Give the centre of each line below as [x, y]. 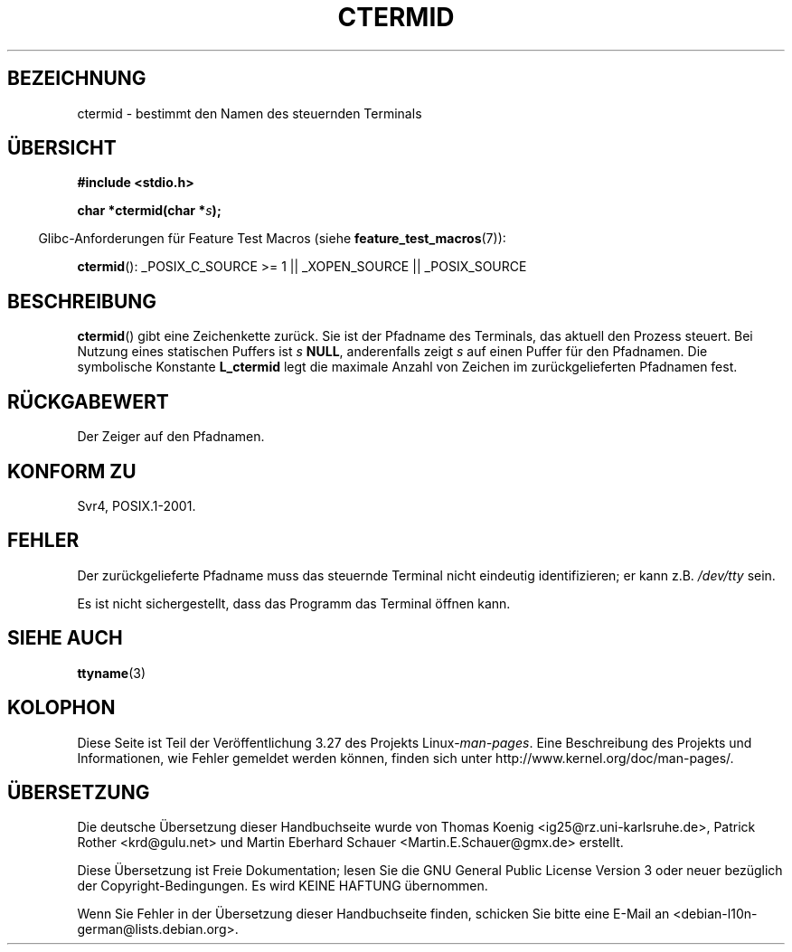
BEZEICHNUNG [77, 79]
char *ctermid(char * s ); [149, 211]
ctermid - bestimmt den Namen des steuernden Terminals [250, 113]
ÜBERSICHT [62, 148]
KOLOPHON [61, 708]
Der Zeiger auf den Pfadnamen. [171, 437]
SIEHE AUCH [65, 638]
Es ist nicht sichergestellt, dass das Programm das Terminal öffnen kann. [294, 603]
